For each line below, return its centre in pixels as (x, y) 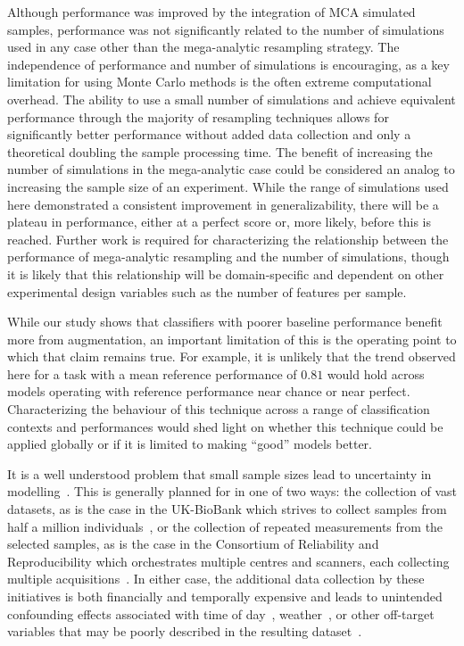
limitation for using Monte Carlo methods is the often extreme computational (220, 82)
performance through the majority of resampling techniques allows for (198, 116)
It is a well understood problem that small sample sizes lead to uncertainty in (220, 473)
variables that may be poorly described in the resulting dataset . (185, 631)
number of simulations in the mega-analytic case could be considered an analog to (231, 169)
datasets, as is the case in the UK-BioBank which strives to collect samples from (227, 509)
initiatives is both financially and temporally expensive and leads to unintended (225, 596)
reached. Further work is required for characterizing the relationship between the (228, 239)
